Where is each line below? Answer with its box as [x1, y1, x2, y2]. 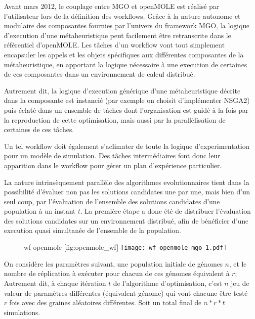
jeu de [231, 277, 249, 288]
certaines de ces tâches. [4, 124, 74, 135]
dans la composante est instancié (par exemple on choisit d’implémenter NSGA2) [4, 95, 250, 105]
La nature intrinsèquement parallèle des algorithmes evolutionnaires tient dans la [4, 177, 250, 187]
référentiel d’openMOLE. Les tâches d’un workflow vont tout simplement [4, 40, 225, 50]
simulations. [4, 307, 40, 317]
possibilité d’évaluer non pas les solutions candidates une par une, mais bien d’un [4, 186, 250, 197]
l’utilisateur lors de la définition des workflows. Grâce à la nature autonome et [4, 10, 241, 21]
